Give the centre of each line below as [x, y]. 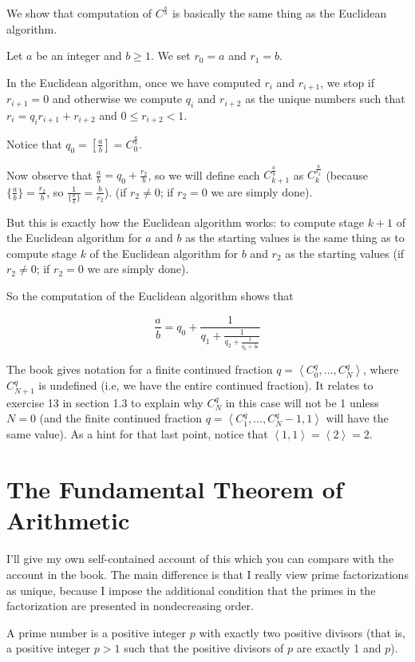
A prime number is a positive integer [97, 632]
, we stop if [347, 82]
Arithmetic [68, 520]
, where [381, 369]
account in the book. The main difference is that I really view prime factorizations [207, 574]
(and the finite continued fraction [121, 418]
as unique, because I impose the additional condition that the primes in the [191, 590]
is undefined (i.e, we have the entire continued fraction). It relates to [206, 385]
